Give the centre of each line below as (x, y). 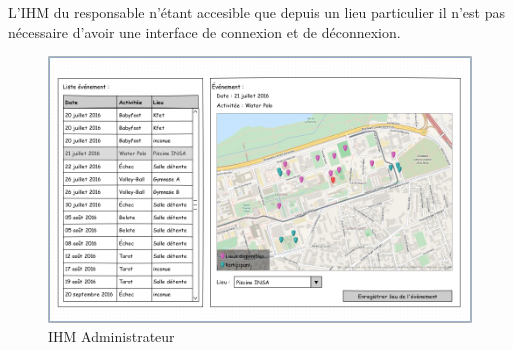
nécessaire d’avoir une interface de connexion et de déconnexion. (204, 31)
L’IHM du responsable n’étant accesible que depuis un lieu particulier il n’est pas (257, 12)
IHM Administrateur (111, 336)
